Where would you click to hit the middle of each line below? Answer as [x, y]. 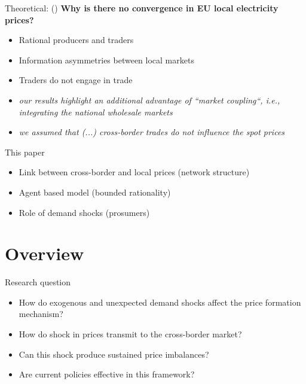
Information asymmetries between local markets [106, 60]
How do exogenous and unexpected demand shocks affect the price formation [160, 302]
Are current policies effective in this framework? [107, 374]
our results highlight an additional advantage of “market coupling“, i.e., [149, 100]
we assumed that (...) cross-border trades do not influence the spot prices [152, 132]
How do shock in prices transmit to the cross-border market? [130, 334]
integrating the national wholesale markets [96, 112]
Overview [45, 253]
